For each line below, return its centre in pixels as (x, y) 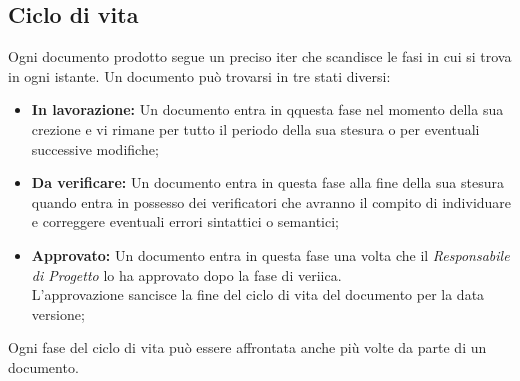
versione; (58, 313)
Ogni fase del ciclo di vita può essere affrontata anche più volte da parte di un (247, 347)
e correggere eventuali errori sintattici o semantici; (185, 221)
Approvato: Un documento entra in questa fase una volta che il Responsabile (270, 254)
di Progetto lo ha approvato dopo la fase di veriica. (186, 274)
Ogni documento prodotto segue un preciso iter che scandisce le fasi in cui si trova (260, 56)
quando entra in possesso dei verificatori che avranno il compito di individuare (271, 201)
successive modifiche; (95, 148)
